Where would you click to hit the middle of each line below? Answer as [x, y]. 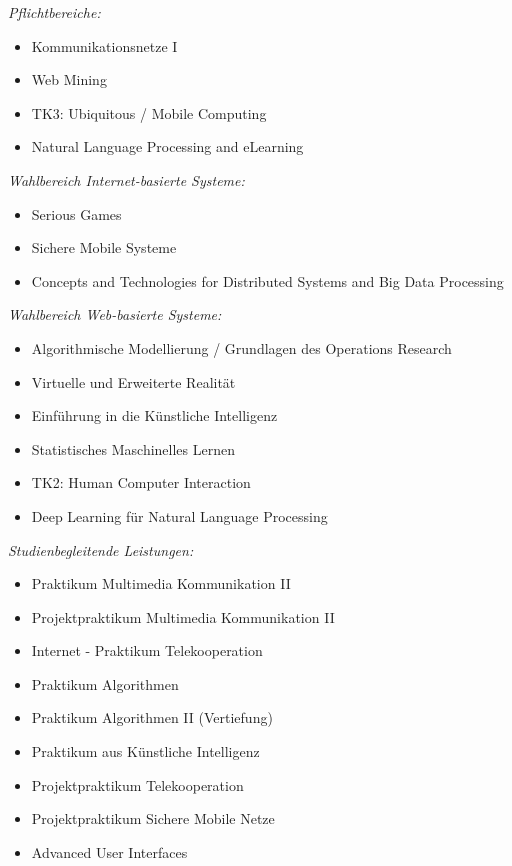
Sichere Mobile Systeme [104, 247]
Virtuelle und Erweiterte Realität [133, 381]
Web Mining [69, 79]
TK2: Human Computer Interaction [141, 482]
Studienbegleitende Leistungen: [101, 549]
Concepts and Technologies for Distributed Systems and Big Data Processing [267, 280]
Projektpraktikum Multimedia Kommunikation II [183, 616]
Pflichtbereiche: [54, 12]
